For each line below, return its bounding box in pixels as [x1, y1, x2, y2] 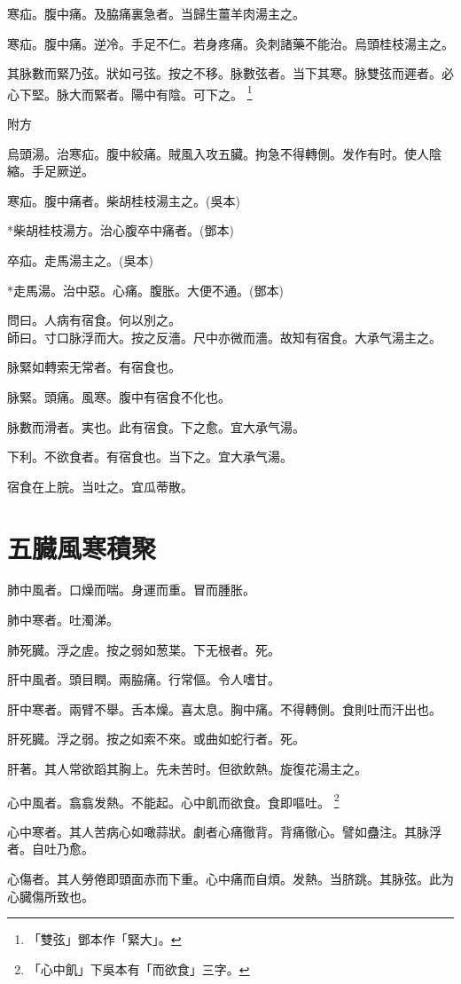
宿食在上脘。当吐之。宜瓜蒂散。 [7, 476, 193, 495]
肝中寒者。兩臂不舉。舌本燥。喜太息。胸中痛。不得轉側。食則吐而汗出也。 [7, 699, 441, 718]
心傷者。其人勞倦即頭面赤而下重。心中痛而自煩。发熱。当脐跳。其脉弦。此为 [7, 870, 454, 888]
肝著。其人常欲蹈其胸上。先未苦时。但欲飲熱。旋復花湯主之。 [7, 760, 367, 778]
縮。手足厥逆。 [7, 161, 94, 180]
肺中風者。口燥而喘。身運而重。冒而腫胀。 [7, 580, 255, 599]
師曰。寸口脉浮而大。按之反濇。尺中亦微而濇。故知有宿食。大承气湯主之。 [7, 327, 441, 346]
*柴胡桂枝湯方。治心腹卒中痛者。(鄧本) [7, 221, 234, 240]
